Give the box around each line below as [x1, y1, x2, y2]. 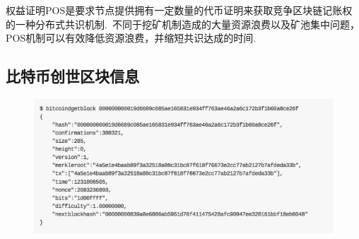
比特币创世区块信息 [6, 65, 139, 87]
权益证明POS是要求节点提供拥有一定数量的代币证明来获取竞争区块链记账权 [6, 3, 353, 17]
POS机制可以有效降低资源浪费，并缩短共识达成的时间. [6, 30, 257, 45]
